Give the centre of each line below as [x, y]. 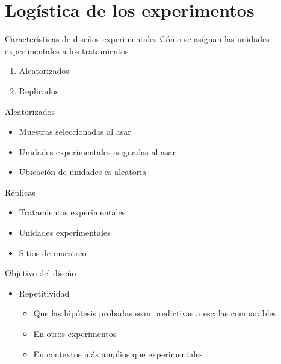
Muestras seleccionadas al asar [75, 131]
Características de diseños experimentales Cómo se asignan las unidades [137, 39]
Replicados [39, 91]
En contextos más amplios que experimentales [118, 353]
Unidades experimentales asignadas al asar [97, 151]
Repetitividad [44, 293]
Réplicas [20, 192]
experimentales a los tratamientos [67, 50]
